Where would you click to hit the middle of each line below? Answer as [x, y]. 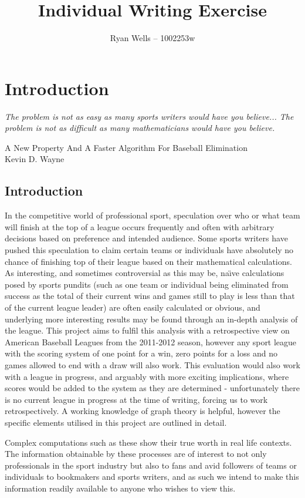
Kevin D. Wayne [35, 159]
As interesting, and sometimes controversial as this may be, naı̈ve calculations [145, 273]
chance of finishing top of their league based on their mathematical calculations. [148, 261]
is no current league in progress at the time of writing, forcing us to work [136, 399]
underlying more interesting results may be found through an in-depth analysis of [151, 319]
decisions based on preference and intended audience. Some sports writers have [146, 238]
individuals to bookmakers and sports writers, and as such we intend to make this [152, 477]
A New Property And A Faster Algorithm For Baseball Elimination [126, 147]
